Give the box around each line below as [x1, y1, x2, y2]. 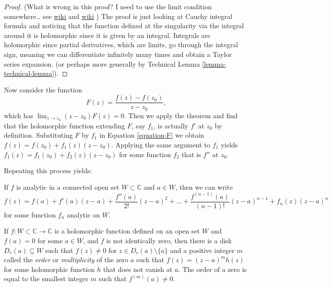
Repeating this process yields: [4, 165, 92, 176]
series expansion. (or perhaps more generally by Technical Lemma [4, 58, 200, 69]
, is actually [153, 120, 189, 130]
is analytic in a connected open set [16, 181, 120, 192]
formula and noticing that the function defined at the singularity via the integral [4, 20, 244, 31]
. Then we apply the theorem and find [124, 110, 238, 120]
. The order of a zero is [178, 264, 247, 274]
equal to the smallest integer [4, 273, 88, 284]
